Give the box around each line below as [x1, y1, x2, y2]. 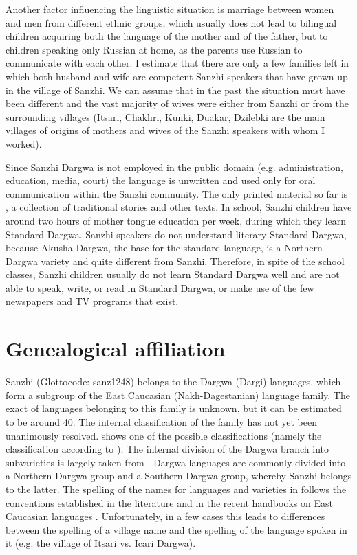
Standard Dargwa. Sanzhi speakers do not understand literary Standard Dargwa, [6, 227, 347, 241]
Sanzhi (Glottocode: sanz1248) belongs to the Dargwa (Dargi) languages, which [6, 374, 341, 389]
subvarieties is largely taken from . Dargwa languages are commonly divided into [6, 455, 346, 469]
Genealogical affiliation [6, 335, 226, 363]
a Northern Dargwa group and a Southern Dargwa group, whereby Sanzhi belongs [6, 468, 352, 483]
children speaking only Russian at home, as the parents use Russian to [6, 42, 303, 56]
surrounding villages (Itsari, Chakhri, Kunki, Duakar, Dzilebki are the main [6, 109, 325, 124]
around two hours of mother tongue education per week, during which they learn [6, 213, 347, 227]
